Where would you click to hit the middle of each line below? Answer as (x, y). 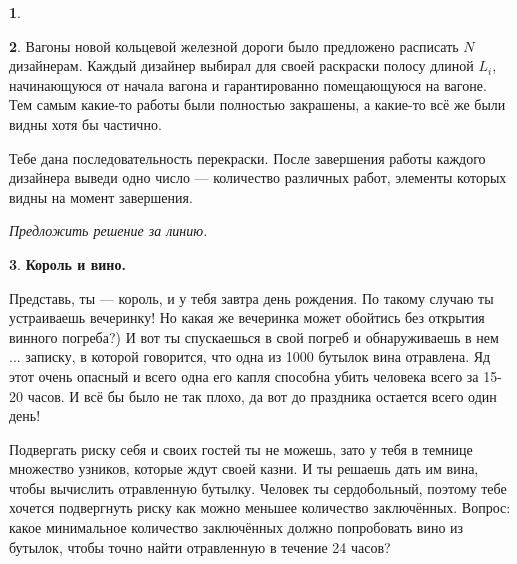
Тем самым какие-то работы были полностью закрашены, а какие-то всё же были (257, 104)
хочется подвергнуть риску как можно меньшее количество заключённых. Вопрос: (260, 507)
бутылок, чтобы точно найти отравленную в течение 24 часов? (200, 546)
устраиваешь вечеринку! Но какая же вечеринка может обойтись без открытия (247, 317)
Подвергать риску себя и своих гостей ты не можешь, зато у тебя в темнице (241, 448)
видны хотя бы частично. (85, 123)
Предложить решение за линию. (108, 230)
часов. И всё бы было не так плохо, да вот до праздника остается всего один (262, 395)
